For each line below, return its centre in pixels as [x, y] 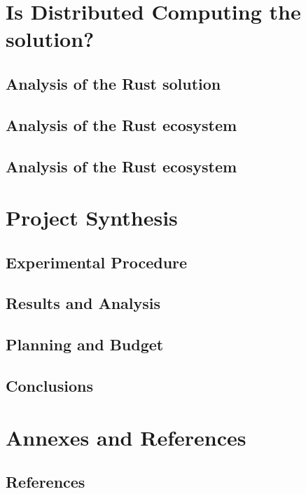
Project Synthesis [92, 218]
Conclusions [50, 386]
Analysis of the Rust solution [113, 83]
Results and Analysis [83, 303]
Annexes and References [126, 437]
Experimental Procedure [97, 262]
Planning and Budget [85, 344]
